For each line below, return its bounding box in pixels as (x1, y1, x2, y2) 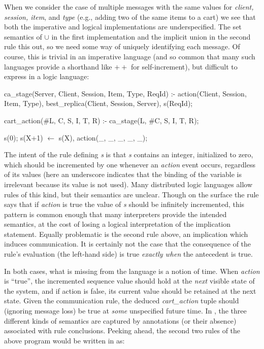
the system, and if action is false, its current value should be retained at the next (4, 285, 256, 296)
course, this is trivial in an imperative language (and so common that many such (4, 51, 255, 61)
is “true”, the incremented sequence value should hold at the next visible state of (4, 275, 255, 286)
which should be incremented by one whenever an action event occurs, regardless (4, 159, 255, 169)
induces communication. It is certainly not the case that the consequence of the (4, 238, 251, 249)
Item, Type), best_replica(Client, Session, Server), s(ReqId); (4, 98, 193, 109)
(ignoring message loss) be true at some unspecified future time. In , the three (4, 305, 247, 316)
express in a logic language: (4, 71, 89, 82)
